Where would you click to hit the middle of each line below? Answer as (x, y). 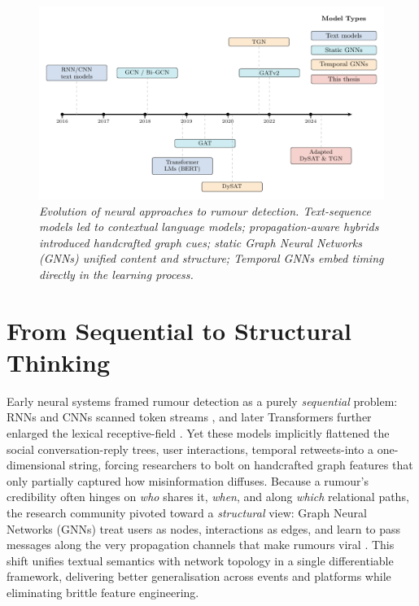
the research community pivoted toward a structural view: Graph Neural (187, 513)
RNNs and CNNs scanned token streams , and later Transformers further (189, 417)
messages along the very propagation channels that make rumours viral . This (201, 545)
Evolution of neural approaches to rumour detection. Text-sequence (205, 210)
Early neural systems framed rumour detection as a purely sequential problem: (202, 401)
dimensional (36, 465)
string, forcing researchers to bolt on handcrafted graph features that (241, 465)
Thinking (59, 362)
